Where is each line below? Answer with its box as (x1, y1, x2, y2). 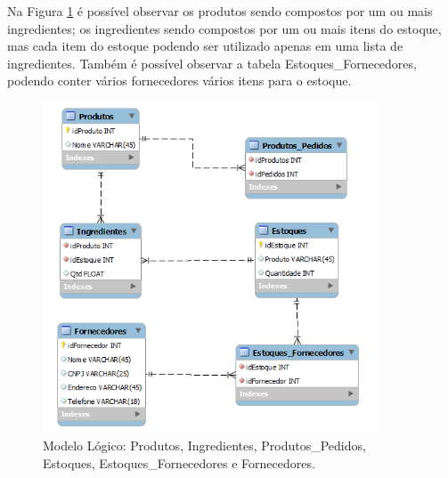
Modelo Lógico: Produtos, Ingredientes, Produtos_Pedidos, (43, 436, 366, 455)
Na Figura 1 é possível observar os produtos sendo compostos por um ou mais (7, 2, 433, 20)
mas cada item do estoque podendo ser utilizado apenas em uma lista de (7, 36, 403, 55)
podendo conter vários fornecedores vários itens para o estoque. (7, 71, 352, 90)
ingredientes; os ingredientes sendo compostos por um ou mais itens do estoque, (7, 19, 442, 37)
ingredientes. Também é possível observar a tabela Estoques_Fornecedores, (7, 53, 417, 72)
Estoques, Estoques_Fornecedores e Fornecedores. (43, 453, 315, 472)
